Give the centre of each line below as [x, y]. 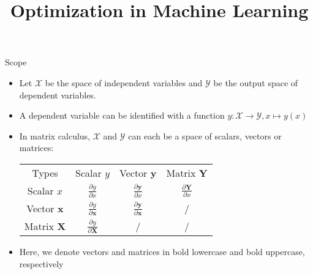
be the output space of [256, 82]
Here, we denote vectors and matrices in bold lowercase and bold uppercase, [162, 251]
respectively [41, 263]
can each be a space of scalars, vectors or [205, 135]
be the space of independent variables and [124, 82]
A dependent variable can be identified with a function [122, 115]
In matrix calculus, [55, 135]
